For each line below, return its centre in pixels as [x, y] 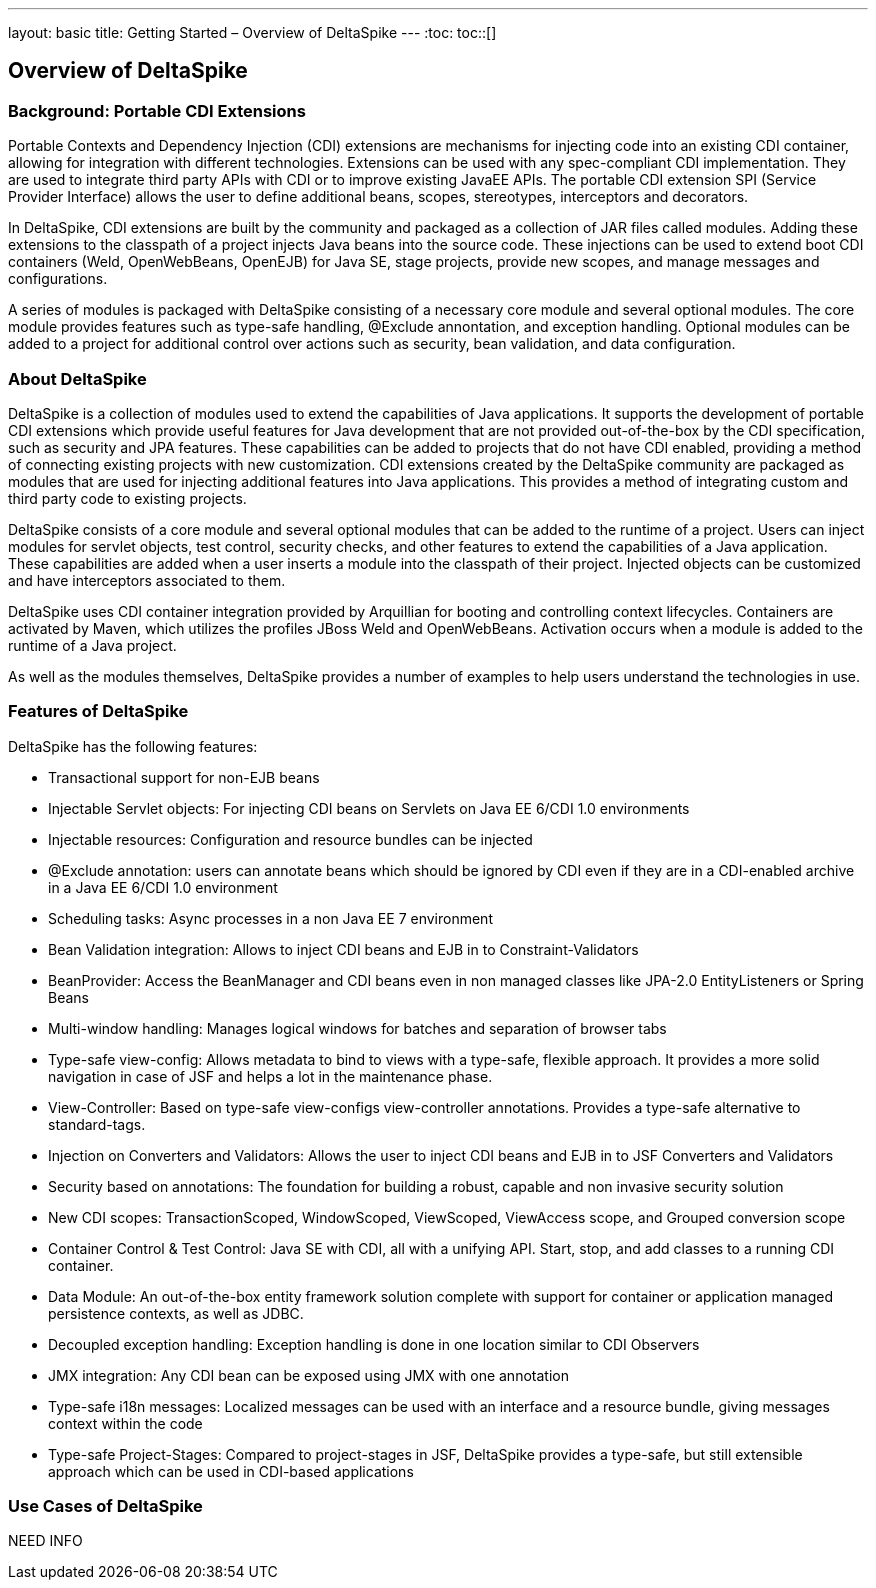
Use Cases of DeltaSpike [105, 1506]
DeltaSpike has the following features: [133, 746]
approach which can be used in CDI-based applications [231, 1471]
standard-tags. [97, 1124]
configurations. [58, 279]
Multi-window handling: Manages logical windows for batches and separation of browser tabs [357, 1028]
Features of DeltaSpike [98, 711]
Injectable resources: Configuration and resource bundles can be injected [290, 839]
